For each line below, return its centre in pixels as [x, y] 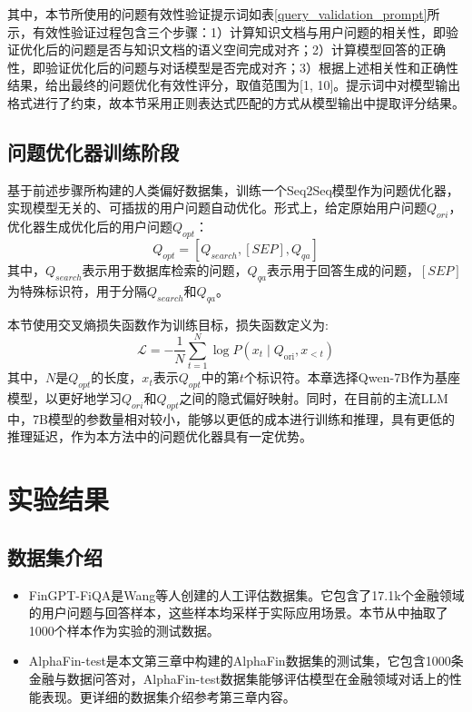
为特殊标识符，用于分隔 [77, 290]
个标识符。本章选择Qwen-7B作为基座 [352, 377]
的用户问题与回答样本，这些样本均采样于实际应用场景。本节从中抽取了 [238, 613]
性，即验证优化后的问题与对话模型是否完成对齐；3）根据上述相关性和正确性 [233, 67]
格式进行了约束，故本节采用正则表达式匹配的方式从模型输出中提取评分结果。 [236, 102]
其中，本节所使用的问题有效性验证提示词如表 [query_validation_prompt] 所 [224, 14]
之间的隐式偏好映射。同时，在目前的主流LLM [314, 398]
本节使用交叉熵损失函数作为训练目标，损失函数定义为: [168, 324]
